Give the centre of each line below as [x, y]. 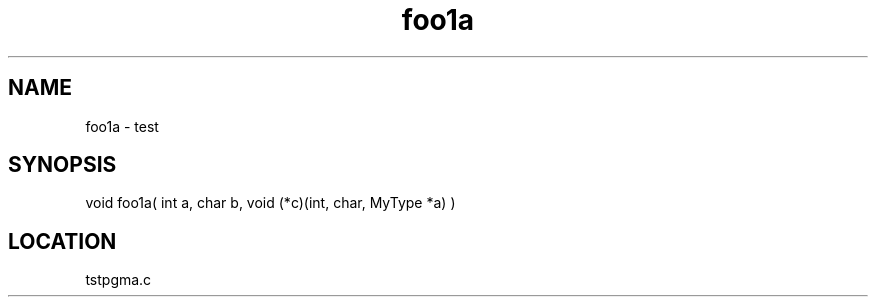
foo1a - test [122, 126]
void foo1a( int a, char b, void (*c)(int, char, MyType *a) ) [270, 203]
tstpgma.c [118, 280]
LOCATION [62, 241]
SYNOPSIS [62, 165]
